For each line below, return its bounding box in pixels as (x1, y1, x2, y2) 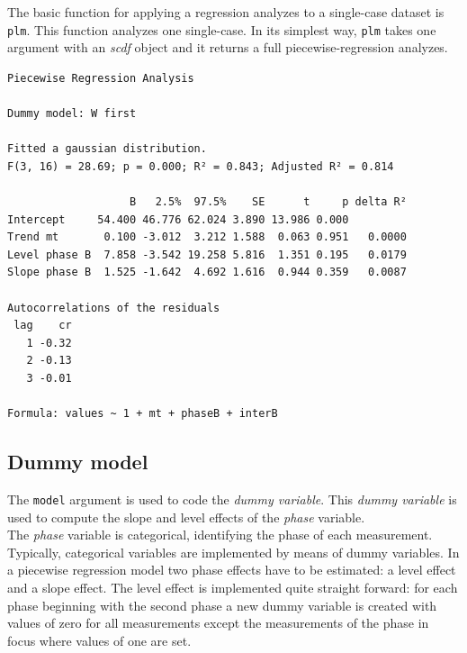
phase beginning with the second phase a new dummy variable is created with (7, 595, 437, 614)
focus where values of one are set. (7, 630, 192, 649)
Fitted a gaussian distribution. (7, 142, 207, 156)
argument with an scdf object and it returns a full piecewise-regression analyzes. (7, 38, 448, 57)
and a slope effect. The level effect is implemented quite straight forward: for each (7, 577, 458, 596)
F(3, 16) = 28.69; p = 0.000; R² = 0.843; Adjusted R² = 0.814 (7, 159, 394, 173)
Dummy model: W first (7, 107, 137, 121)
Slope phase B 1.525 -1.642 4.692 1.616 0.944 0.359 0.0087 (7, 266, 407, 279)
